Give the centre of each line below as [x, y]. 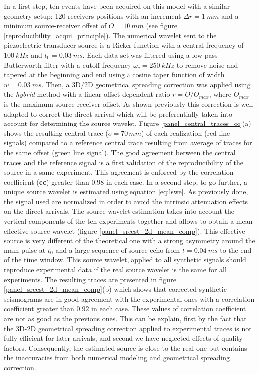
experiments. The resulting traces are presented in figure [90, 279]
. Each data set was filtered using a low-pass [150, 55]
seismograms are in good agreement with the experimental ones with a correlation [129, 299]
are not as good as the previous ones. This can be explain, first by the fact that [125, 318]
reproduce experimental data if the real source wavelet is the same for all [115, 270]
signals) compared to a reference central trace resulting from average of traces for [128, 143]
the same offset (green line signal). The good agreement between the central [120, 152]
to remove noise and [207, 64]
